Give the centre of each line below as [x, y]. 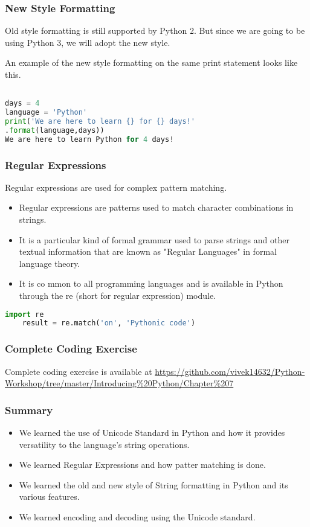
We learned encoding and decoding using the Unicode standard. [137, 516]
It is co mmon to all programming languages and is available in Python [151, 283]
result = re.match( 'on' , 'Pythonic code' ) [109, 323]
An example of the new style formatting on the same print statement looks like [151, 62]
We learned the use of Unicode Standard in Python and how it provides [152, 432]
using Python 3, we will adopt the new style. [88, 42]
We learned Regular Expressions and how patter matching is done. [142, 465]
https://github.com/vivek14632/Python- [230, 371]
